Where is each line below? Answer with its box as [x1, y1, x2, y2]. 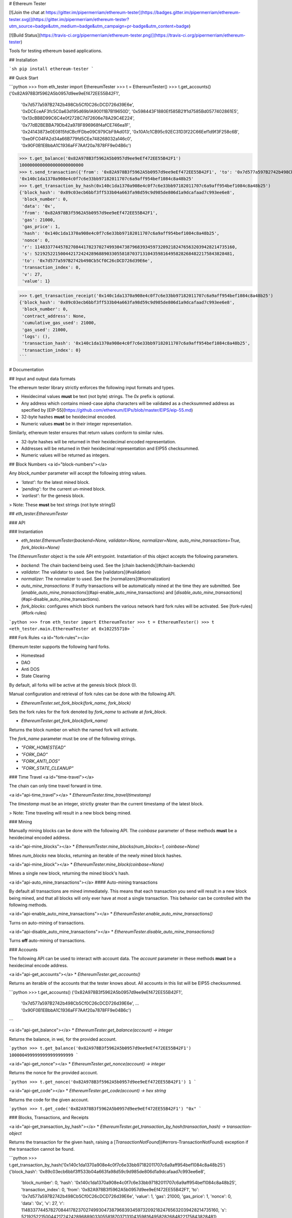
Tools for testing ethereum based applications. [9, 48, 102, 54]
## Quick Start [9, 75, 38, 80]
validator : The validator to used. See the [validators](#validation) [21, 569, 151, 575]
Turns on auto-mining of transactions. [9, 920, 85, 926]
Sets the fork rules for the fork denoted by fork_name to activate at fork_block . [9, 709, 167, 715]
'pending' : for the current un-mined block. [21, 486, 106, 492]
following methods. [9, 902, 48, 908]
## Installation [9, 57, 37, 63]
